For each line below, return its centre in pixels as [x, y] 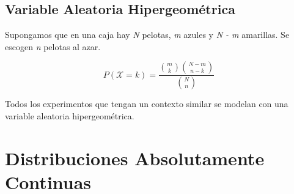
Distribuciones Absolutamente [135, 158]
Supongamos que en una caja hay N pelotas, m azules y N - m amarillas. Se [147, 35]
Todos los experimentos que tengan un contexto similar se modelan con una [147, 104]
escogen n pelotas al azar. [53, 46]
